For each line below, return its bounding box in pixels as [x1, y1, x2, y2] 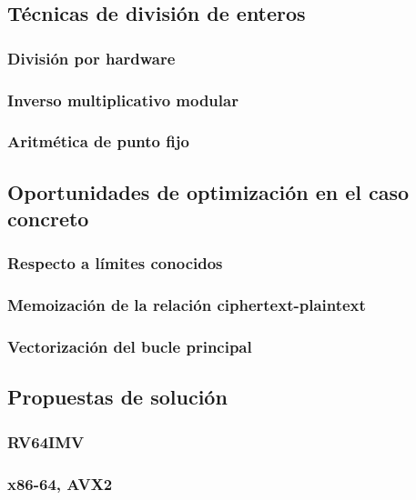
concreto [7, 205, 89, 233]
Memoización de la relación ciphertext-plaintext [7, 294, 366, 316]
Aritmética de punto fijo [7, 130, 189, 153]
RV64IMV [7, 430, 85, 453]
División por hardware [7, 46, 176, 69]
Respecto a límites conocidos [7, 252, 223, 275]
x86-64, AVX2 [7, 472, 113, 495]
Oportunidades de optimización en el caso [7, 177, 410, 205]
